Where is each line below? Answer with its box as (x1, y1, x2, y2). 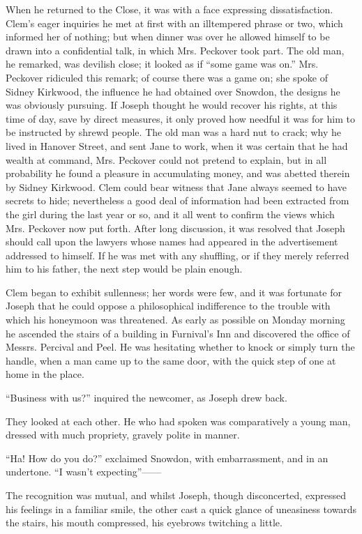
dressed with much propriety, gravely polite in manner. (6, 427, 240, 442)
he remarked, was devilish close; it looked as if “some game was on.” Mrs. (6, 56, 319, 71)
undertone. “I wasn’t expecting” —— (6, 464, 162, 479)
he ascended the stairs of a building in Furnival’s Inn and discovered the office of (6, 326, 350, 340)
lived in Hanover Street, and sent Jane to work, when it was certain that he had (6, 138, 348, 153)
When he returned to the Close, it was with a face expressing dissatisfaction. (6, 2, 333, 16)
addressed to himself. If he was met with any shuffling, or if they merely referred (6, 247, 349, 262)
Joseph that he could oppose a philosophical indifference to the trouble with (6, 298, 331, 313)
